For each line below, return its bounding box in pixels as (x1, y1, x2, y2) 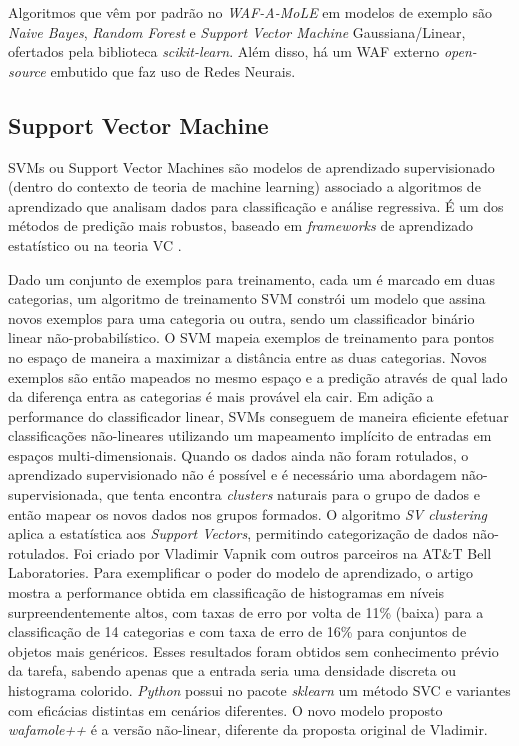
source (8, 60, 46, 81)
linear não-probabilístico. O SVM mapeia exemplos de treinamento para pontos (8, 327, 495, 348)
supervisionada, (8, 484, 103, 505)
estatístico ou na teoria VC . (8, 234, 182, 255)
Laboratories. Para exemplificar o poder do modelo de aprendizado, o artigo (8, 562, 474, 583)
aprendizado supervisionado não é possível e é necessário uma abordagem (8, 464, 457, 485)
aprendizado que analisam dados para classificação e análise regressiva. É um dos (8, 195, 504, 216)
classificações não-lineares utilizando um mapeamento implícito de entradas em (8, 425, 492, 446)
